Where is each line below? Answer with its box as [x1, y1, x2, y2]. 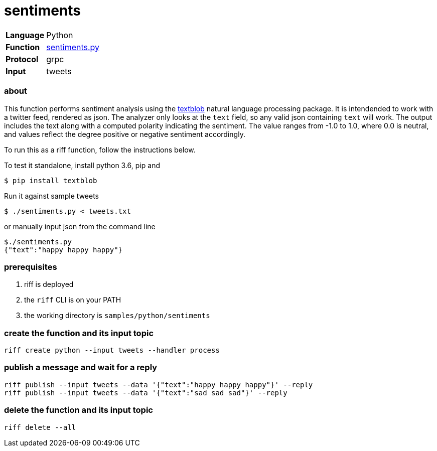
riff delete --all [4, 423, 76, 431]
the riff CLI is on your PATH [24, 295, 121, 305]
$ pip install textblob [4, 176, 97, 185]
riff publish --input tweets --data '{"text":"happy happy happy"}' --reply [4, 380, 313, 389]
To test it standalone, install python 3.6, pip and [4, 161, 160, 170]
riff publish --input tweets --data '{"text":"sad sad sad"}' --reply [4, 388, 287, 397]
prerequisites [4, 261, 57, 272]
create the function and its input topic [4, 328, 154, 338]
